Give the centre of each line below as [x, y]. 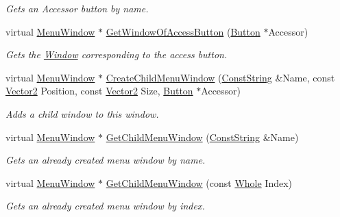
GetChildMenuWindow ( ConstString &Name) [202, 137]
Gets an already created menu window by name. [106, 160]
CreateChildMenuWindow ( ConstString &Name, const [220, 77]
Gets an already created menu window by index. [105, 206]
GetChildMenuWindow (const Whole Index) [199, 182]
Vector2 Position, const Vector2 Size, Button [99, 91]
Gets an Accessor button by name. [77, 8]
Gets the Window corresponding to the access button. [117, 54]
